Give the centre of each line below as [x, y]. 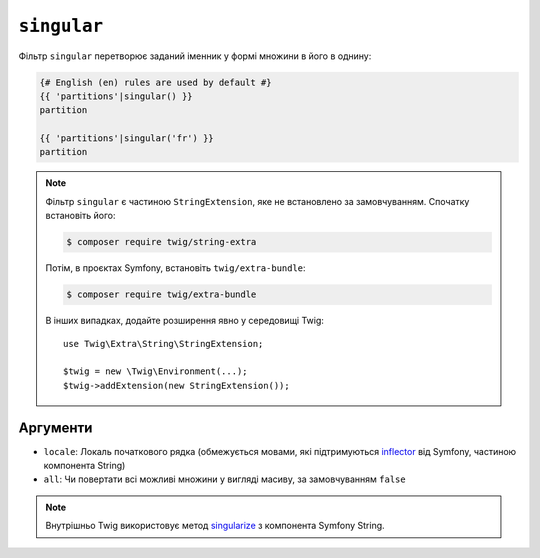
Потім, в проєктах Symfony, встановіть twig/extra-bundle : [175, 268]
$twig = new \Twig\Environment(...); [156, 371]
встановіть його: [80, 216]
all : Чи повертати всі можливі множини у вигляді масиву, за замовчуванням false [224, 479]
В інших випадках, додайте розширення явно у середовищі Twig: [185, 321]
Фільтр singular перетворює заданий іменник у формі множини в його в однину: [195, 56]
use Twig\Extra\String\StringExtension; [163, 343]
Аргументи [55, 427]
